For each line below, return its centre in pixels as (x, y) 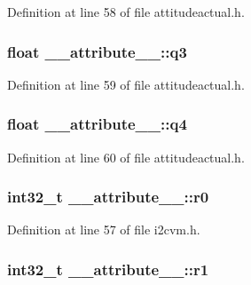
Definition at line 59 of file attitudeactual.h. (126, 84)
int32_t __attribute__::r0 (108, 197)
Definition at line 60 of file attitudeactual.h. (126, 157)
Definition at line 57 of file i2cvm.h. (104, 230)
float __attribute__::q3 (97, 51)
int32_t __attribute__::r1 (108, 269)
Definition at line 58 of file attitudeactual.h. (126, 12)
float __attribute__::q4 (97, 124)
